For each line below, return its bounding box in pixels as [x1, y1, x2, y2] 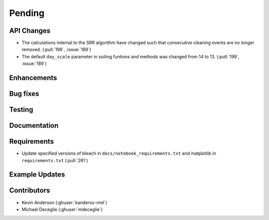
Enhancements [9, 74, 57, 82]
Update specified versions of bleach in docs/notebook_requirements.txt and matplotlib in [21, 150, 217, 157]
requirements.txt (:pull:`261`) [21, 157, 88, 163]
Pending [9, 7, 45, 18]
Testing [9, 105, 33, 114]
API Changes [9, 26, 51, 35]
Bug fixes [9, 90, 39, 98]
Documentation [9, 121, 59, 130]
